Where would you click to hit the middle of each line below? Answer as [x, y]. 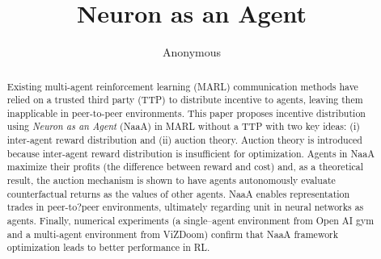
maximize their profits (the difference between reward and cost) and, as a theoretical [185, 167]
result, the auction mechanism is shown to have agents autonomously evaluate [171, 180]
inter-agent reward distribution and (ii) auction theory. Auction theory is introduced [184, 140]
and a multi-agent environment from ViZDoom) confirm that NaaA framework [173, 234]
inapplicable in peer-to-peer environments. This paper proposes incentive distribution [186, 113]
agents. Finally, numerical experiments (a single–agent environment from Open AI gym [190, 221]
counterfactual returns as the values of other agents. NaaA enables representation [178, 193]
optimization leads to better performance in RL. [108, 247]
